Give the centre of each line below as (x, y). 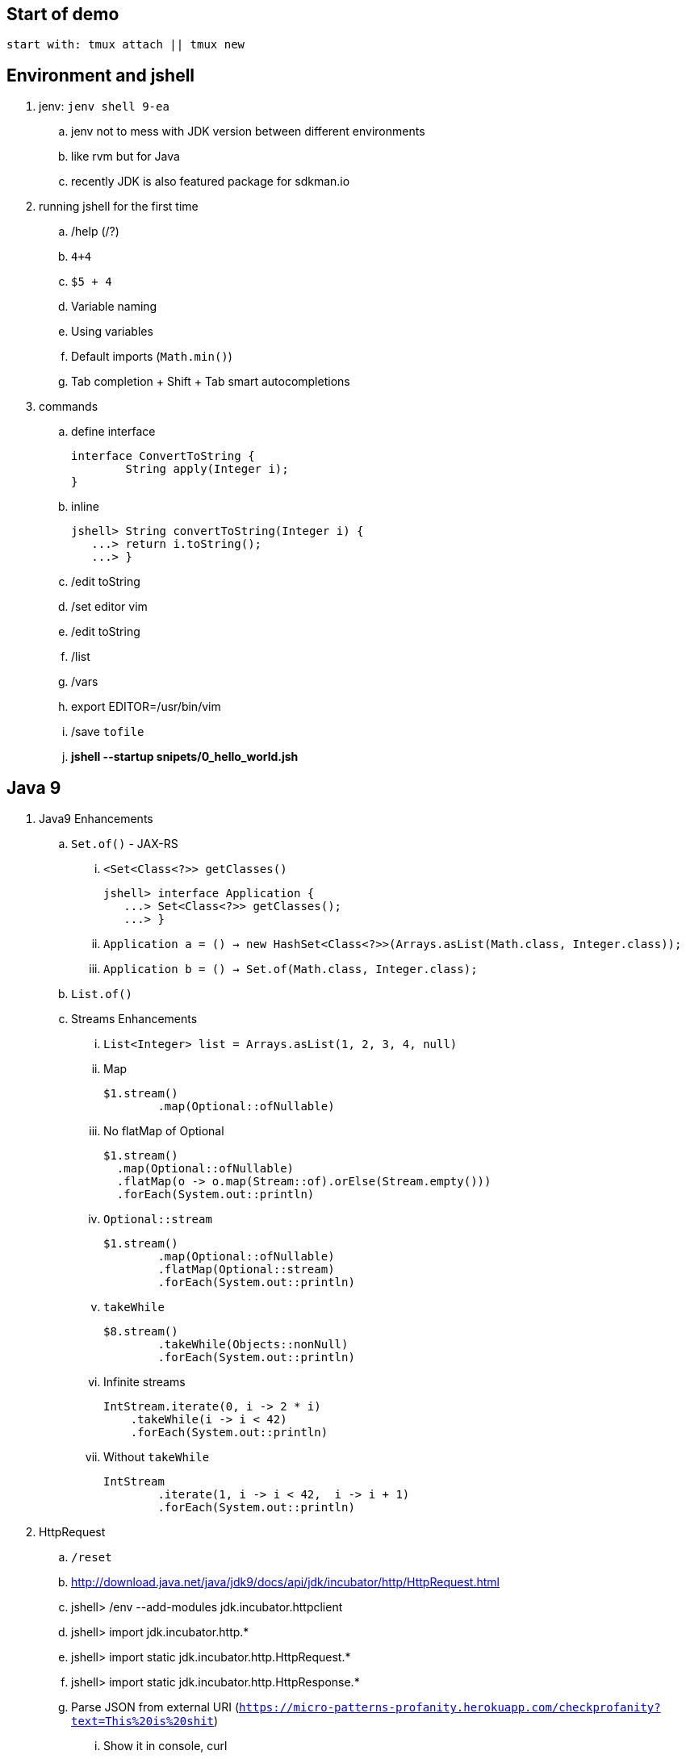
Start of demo (63, 14)
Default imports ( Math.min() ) (152, 357)
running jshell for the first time (119, 207)
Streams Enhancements (134, 1019)
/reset (92, 1558)
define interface (113, 432)
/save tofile (108, 732)
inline (85, 507)
